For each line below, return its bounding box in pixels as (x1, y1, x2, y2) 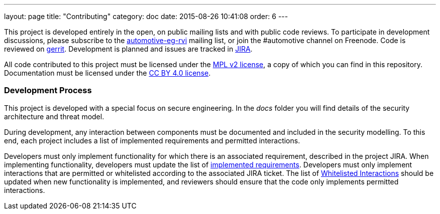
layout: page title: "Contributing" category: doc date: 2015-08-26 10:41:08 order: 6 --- (4, 12, 288, 21)
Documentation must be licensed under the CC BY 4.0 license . (4, 69, 211, 77)
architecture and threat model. (4, 112, 104, 121)
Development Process (4, 85, 92, 96)
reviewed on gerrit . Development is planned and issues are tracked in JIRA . (4, 45, 253, 53)
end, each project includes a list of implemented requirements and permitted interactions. (4, 136, 300, 145)
